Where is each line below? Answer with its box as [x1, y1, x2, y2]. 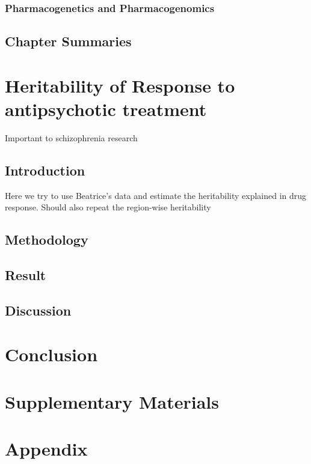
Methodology [5, 230, 88, 249]
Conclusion [5, 342, 98, 367]
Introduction [5, 160, 85, 179]
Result [5, 266, 46, 284]
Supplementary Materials [5, 389, 219, 414]
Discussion [5, 301, 72, 319]
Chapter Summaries [5, 32, 132, 50]
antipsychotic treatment [5, 97, 207, 121]
